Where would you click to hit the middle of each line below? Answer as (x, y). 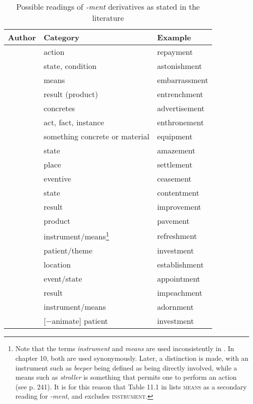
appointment (179, 279)
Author (22, 37)
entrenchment (180, 94)
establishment (180, 265)
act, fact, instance (74, 122)
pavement (173, 221)
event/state (63, 279)
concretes (59, 108)
